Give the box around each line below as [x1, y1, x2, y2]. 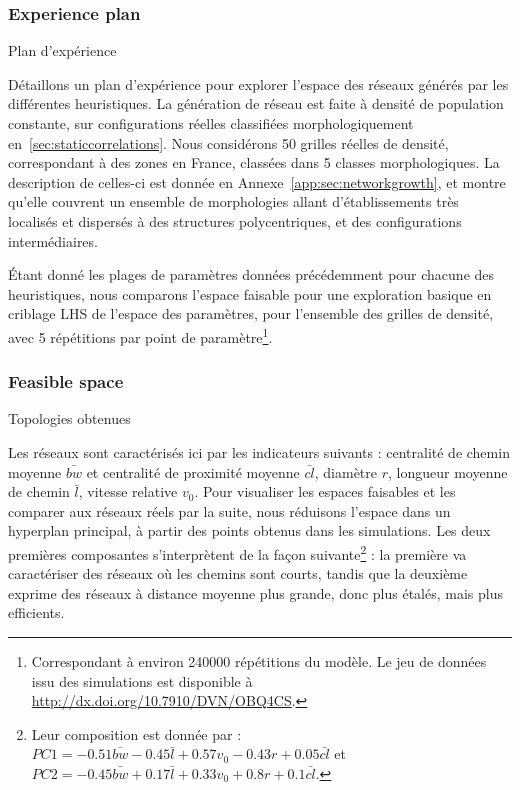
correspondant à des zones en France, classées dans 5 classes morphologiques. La [8, 152, 500, 173]
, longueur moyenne [387, 461, 508, 482]
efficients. [8, 602, 65, 623]
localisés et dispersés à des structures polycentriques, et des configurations [8, 210, 462, 231]
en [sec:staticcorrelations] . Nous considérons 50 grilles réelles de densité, [8, 132, 449, 153]
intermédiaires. [8, 230, 98, 251]
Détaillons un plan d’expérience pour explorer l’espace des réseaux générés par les [8, 73, 509, 94]
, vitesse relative [78, 481, 178, 502]
